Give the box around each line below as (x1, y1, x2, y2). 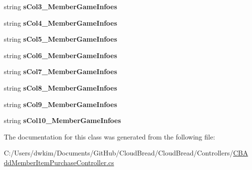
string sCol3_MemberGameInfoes (4, 1, 118, 11)
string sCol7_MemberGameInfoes (4, 66, 118, 77)
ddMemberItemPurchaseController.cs (4, 157, 114, 167)
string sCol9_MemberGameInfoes (4, 99, 118, 109)
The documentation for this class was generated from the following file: (4, 131, 215, 141)
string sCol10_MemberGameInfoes (4, 115, 121, 125)
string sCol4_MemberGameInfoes (4, 17, 118, 28)
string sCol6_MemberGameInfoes (4, 50, 118, 60)
